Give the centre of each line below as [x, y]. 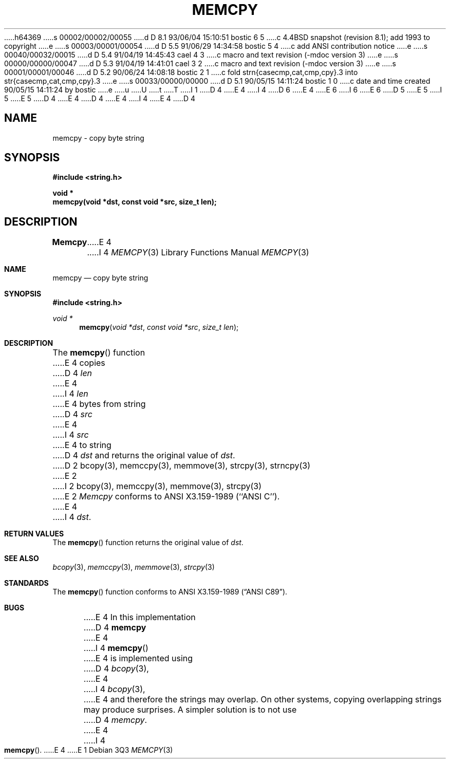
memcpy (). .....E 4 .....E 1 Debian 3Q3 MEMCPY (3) [89, 750]
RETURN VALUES [34, 534]
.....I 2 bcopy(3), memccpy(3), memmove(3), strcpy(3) [157, 486]
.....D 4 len [72, 373]
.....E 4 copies [79, 363]
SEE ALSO [22, 559]
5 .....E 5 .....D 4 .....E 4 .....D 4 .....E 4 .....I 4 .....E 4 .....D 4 [100, 98]
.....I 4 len [70, 394]
